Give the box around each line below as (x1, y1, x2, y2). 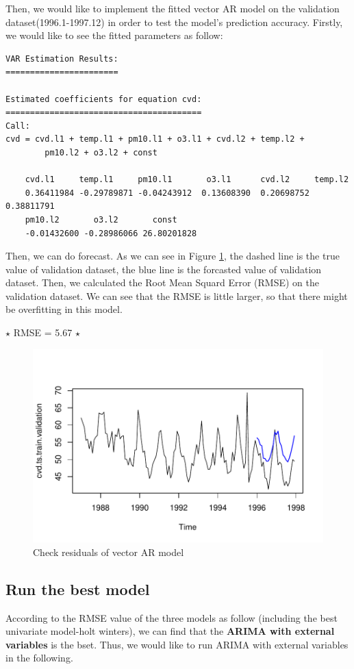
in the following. (5, 651, 73, 665)
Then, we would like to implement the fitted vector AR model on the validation (5, 1, 340, 15)
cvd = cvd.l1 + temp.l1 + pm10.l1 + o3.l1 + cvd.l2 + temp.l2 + (5, 134, 305, 144)
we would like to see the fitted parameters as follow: (5, 28, 223, 42)
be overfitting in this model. (5, 302, 123, 316)
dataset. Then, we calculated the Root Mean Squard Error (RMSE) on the (5, 275, 319, 290)
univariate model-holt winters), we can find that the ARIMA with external (5, 624, 335, 638)
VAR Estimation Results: (5, 53, 118, 64)
